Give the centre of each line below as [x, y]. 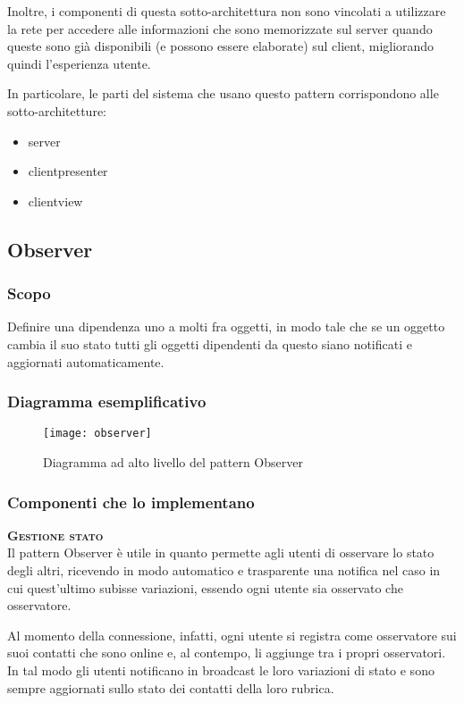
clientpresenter [68, 171]
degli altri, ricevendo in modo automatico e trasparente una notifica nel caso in [224, 570]
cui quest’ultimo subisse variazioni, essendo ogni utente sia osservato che [205, 587]
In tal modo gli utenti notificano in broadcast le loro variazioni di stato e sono [221, 670]
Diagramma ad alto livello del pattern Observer [173, 462]
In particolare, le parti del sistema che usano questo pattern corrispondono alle [223, 93]
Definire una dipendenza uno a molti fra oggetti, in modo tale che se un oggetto [226, 326]
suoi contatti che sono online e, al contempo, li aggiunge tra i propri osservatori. [227, 653]
